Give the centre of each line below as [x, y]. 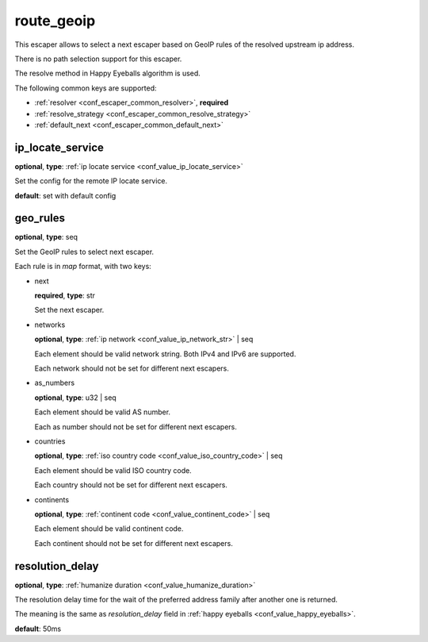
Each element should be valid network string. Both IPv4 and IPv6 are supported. [165, 354]
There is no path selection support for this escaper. [98, 59]
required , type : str [65, 296]
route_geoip [55, 21]
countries [50, 441]
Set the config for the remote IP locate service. [91, 181]
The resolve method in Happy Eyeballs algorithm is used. [108, 73]
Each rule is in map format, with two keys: [83, 267]
